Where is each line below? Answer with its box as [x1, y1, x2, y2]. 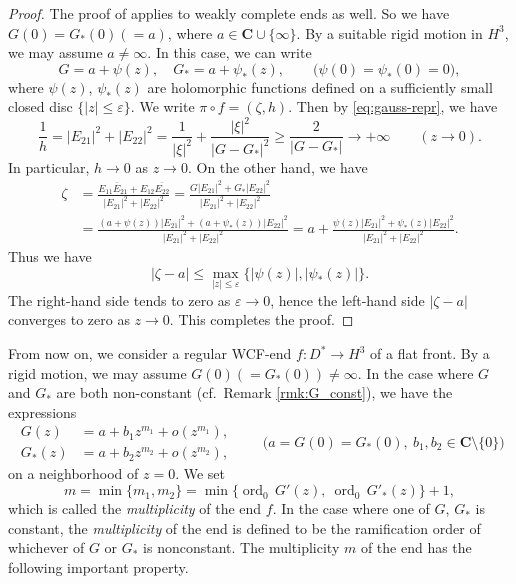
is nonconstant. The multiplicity [143, 537, 340, 558]
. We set [175, 463, 226, 484]
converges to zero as [8, 309, 130, 330]
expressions [8, 401, 77, 422]
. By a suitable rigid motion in [296, 22, 483, 43]
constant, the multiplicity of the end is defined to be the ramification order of [8, 517, 481, 538]
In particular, [8, 156, 90, 177]
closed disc [8, 96, 73, 117]
